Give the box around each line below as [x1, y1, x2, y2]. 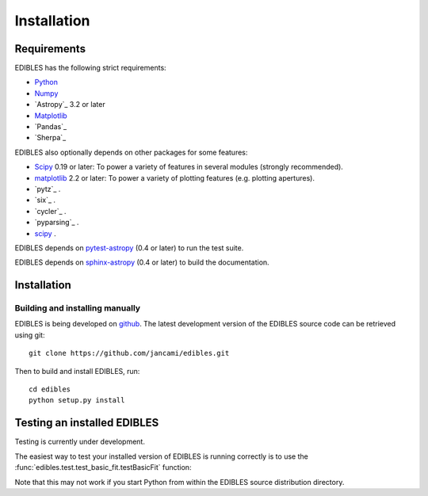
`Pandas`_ [34, 122, 67, 132]
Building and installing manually [14, 303, 141, 314]
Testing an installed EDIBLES [14, 416, 159, 429]
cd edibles [29, 385, 71, 394]
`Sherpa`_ [34, 133, 67, 143]
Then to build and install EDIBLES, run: [14, 366, 140, 376]
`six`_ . [34, 195, 55, 205]
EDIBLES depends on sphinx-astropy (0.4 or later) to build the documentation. [14, 258, 269, 267]
